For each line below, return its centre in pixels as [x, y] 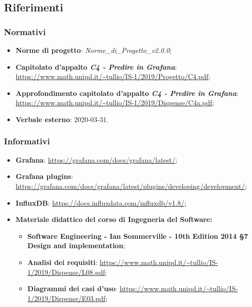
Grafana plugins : [44, 176]
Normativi [25, 31]
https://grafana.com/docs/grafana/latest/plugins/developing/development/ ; [131, 186]
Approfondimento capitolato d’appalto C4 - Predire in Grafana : [127, 93]
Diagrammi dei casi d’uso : [72, 288]
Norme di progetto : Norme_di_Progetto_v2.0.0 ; [94, 50]
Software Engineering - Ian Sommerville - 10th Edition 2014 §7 [138, 236]
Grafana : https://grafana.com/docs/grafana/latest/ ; [96, 159]
